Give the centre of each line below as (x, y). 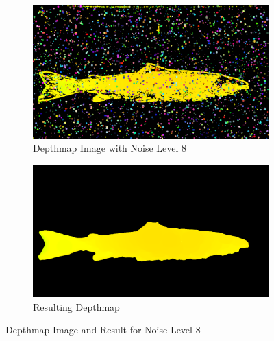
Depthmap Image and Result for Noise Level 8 (103, 330)
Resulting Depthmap (76, 306)
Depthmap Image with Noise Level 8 (110, 148)
